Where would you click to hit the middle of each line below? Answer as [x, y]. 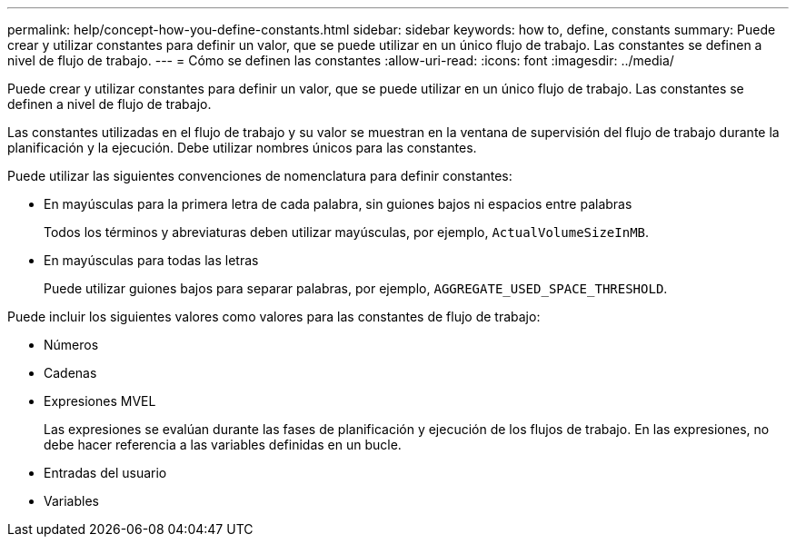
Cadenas [70, 373]
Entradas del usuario [105, 473]
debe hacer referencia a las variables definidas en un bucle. [223, 445]
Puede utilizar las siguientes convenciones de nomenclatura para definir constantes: [260, 176]
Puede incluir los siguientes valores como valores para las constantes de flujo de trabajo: [274, 317]
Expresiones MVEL [100, 401]
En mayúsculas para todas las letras [151, 260]
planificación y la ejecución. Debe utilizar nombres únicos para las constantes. [242, 148]
